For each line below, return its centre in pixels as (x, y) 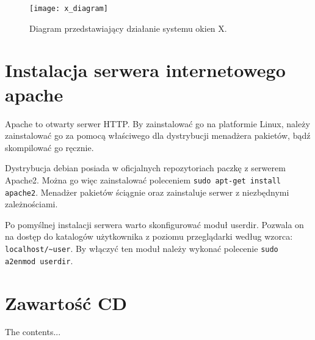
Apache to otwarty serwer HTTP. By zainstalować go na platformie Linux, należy (157, 123)
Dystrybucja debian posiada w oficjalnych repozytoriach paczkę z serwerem (145, 168)
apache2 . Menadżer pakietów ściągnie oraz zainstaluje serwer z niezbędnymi (147, 192)
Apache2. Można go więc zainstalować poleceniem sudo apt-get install (143, 179)
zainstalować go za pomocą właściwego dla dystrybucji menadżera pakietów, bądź (158, 135)
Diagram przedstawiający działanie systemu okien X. (128, 28)
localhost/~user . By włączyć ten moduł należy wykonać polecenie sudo (142, 249)
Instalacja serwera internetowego (145, 70)
